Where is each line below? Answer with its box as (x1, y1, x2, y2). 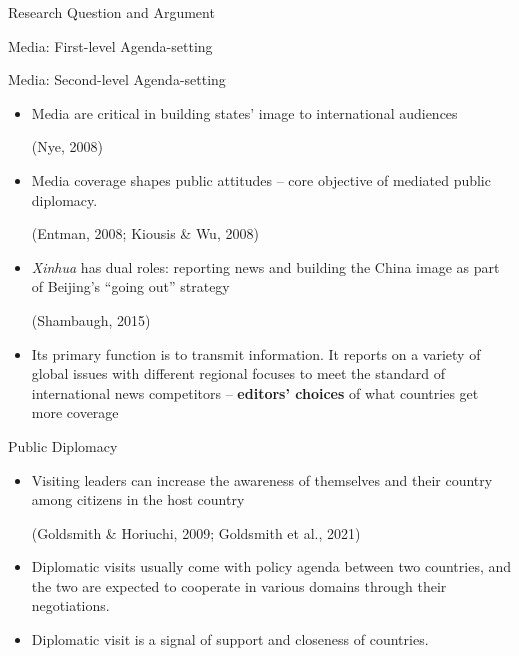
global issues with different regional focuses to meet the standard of (31, 363, 445, 384)
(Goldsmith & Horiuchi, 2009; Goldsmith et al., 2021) (31, 522, 361, 543)
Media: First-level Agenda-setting (8, 35, 213, 56)
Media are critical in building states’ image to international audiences (31, 102, 458, 123)
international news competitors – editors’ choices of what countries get (31, 382, 479, 403)
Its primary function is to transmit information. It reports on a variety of (31, 343, 481, 364)
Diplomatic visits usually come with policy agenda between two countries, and (31, 556, 512, 577)
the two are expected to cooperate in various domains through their (31, 575, 447, 596)
